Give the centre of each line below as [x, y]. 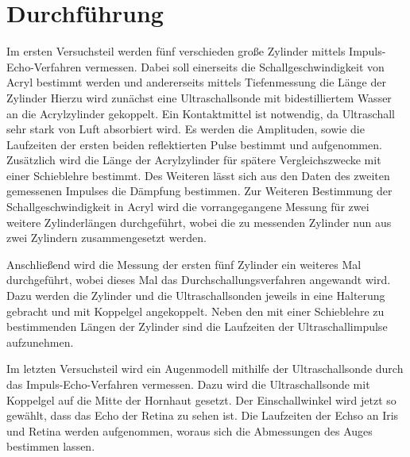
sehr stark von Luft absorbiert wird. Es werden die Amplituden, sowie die [186, 129]
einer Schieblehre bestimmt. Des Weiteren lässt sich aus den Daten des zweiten [198, 175]
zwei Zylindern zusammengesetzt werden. [106, 238]
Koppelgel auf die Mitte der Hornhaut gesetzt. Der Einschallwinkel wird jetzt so [201, 399]
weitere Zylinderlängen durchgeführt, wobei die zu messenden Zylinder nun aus [199, 222]
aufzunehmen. [40, 342]
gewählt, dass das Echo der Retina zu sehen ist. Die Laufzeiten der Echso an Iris [203, 415]
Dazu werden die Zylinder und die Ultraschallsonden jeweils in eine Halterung [196, 296]
